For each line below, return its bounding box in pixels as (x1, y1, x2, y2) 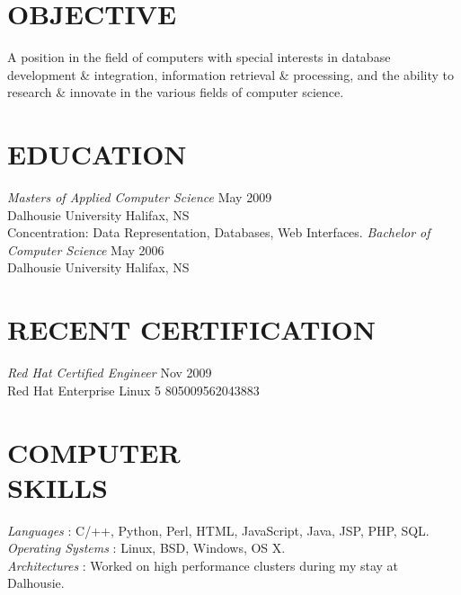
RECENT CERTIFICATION (7, 311, 377, 348)
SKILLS (7, 468, 108, 505)
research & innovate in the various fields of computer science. (7, 83, 344, 102)
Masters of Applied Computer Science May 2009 (7, 188, 272, 207)
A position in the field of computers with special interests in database (7, 48, 391, 67)
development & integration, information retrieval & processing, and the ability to (7, 65, 455, 84)
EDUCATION (7, 136, 187, 173)
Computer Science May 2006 (7, 240, 164, 259)
